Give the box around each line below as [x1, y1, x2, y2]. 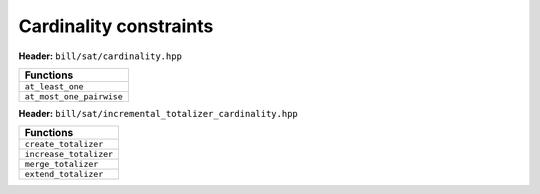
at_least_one [24, 81, 84, 92]
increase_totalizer [24, 149, 114, 160]
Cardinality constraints [18, 15, 214, 37]
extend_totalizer [24, 169, 104, 180]
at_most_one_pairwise [24, 91, 124, 102]
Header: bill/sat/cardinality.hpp [18, 50, 182, 62]
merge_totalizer [24, 159, 99, 170]
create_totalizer [24, 139, 104, 150]
